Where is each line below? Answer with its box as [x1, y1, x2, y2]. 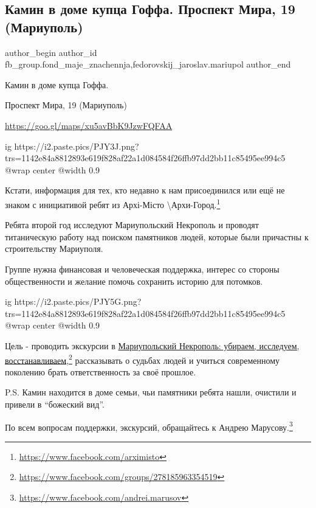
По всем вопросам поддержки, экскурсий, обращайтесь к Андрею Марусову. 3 [5, 419, 293, 433]
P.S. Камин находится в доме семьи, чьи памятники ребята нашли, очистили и [5, 386, 297, 398]
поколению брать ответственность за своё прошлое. [5, 365, 196, 378]
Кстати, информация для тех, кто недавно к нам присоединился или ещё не [5, 184, 285, 197]
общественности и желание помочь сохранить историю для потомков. [5, 274, 263, 287]
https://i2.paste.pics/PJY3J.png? [14, 139, 139, 152]
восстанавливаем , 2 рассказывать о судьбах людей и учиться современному [5, 352, 280, 366]
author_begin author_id [5, 46, 97, 58]
